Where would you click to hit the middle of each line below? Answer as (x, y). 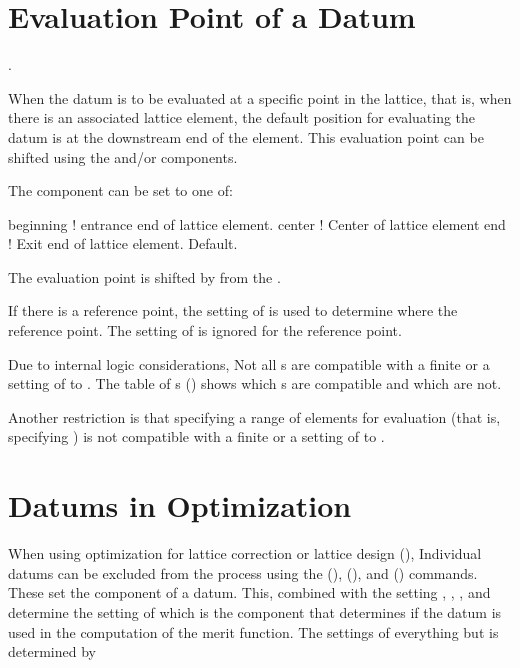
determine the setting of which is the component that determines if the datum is (255, 611)
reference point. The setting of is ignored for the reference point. (205, 330)
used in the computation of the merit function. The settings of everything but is (253, 631)
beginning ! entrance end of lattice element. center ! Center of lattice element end (257, 223)
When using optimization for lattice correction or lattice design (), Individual (245, 553)
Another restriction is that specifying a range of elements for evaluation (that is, (254, 416)
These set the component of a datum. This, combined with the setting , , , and (249, 592)
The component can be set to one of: (120, 190)
